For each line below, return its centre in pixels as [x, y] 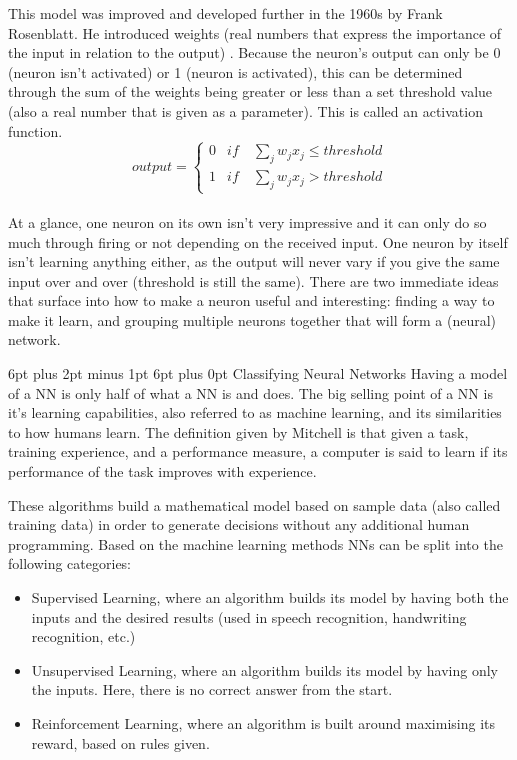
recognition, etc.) [83, 636]
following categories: [70, 563]
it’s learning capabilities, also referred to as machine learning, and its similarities [255, 412]
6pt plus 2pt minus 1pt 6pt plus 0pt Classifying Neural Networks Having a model [258, 373]
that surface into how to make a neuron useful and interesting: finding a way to [251, 300]
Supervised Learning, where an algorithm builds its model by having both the [270, 597]
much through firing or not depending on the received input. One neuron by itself [258, 241]
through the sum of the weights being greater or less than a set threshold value [250, 91]
